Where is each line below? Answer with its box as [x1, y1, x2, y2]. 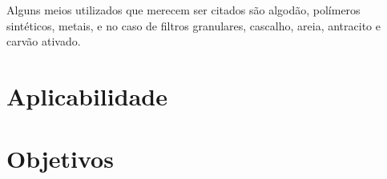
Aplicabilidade [6, 79, 167, 112]
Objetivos [6, 142, 114, 175]
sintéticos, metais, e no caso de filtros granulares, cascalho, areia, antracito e [6, 17, 381, 34]
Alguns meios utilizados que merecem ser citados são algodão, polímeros [6, 2, 361, 18]
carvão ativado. [6, 33, 81, 50]
